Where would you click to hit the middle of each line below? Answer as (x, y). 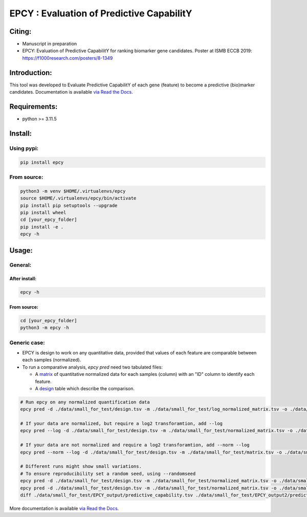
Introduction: (31, 72)
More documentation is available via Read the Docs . (64, 508)
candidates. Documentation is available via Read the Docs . (71, 92)
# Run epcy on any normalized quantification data (85, 402)
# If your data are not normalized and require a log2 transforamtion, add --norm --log (135, 445)
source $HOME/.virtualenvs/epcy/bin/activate (78, 198)
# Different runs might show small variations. (81, 466)
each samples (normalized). (52, 360)
